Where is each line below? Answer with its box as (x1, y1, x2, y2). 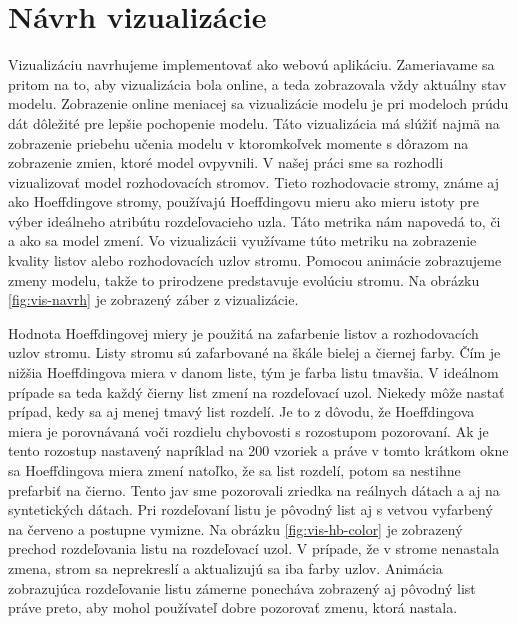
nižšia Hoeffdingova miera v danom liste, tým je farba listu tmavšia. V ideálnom (8, 362, 499, 383)
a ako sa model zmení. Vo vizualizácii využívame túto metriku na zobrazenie (8, 230, 477, 251)
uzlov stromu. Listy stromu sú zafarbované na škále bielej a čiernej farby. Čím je (8, 342, 501, 363)
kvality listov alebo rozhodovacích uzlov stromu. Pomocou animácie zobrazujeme (8, 250, 502, 271)
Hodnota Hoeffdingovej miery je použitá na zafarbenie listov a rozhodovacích (8, 322, 479, 343)
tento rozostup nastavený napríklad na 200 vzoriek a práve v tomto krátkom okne (8, 440, 509, 461)
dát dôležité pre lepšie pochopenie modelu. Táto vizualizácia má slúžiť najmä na (8, 112, 500, 133)
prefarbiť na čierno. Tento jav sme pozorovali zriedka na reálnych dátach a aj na (8, 479, 500, 500)
